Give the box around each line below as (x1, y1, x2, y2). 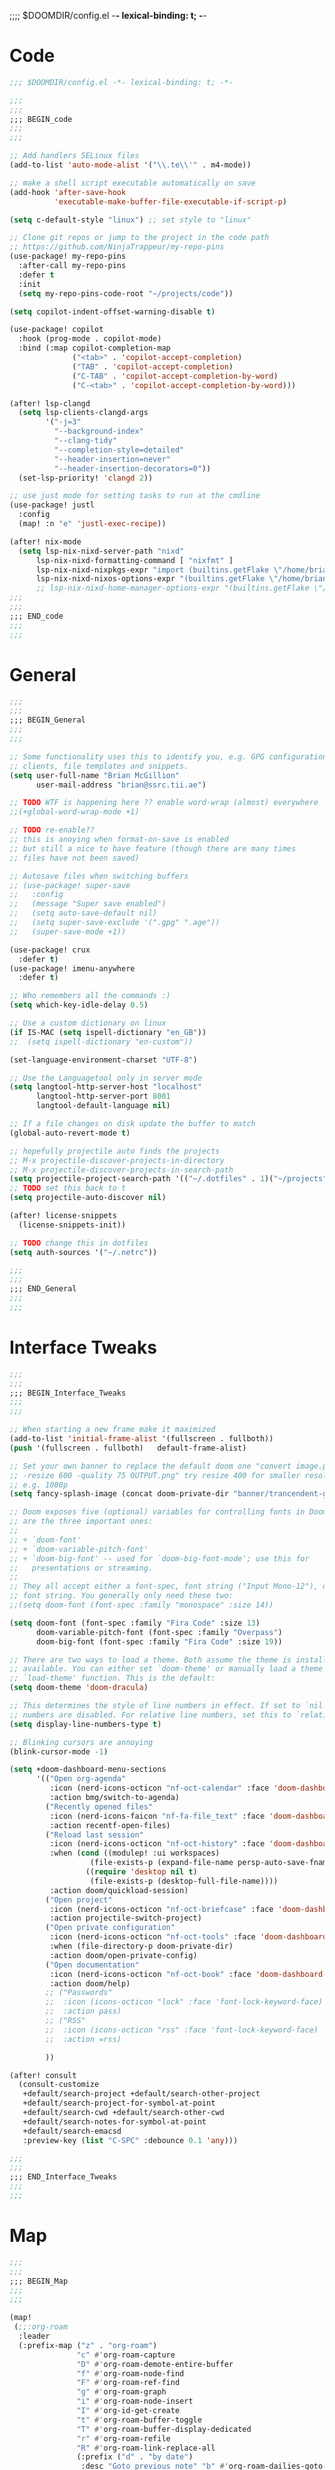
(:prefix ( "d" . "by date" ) (76, 2452, 194, 2462)
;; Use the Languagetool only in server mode (9, 1073, 202, 1083)
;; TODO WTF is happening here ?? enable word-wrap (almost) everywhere (9, 798, 319, 808)
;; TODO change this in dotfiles (9, 1238, 149, 1248)
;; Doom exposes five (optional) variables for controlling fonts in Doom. (9, 1507, 332, 1517)
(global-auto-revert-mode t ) (9, 1128, 131, 1138)
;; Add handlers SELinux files (9, 151, 140, 161)
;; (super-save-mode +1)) (9, 926, 127, 937)
